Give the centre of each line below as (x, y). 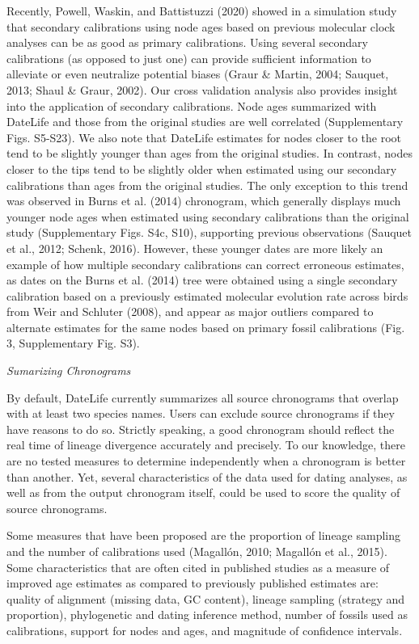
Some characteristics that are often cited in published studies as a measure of (198, 567)
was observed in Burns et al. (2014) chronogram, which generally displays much (204, 201)
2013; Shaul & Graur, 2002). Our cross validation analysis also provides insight (202, 89)
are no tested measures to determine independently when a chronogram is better (206, 461)
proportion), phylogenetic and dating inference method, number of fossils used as (207, 615)
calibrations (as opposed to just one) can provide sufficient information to (189, 58)
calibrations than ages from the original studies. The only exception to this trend (207, 185)
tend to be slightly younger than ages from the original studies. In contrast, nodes (209, 153)
